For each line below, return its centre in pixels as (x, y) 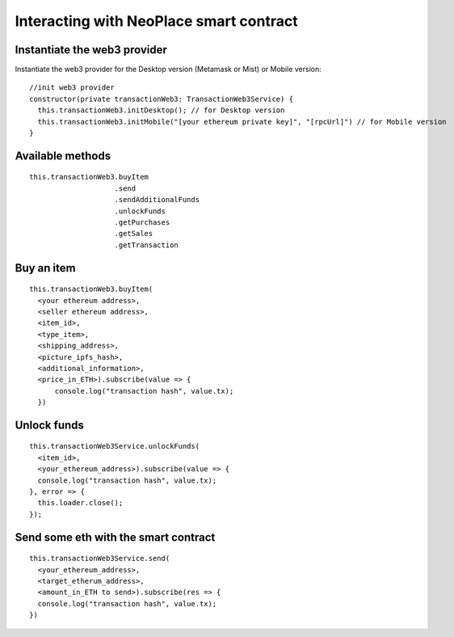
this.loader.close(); (80, 503)
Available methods (63, 156)
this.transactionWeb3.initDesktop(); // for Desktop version (161, 110)
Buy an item (45, 268)
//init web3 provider (72, 88)
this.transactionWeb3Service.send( (100, 559)
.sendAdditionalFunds (157, 200)
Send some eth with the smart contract (115, 537)
